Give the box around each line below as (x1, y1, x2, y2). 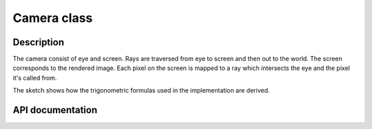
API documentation (12, 104, 98, 116)
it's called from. (12, 73, 57, 82)
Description (12, 36, 65, 48)
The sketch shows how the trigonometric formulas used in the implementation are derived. (12, 86, 270, 95)
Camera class (12, 10, 93, 25)
